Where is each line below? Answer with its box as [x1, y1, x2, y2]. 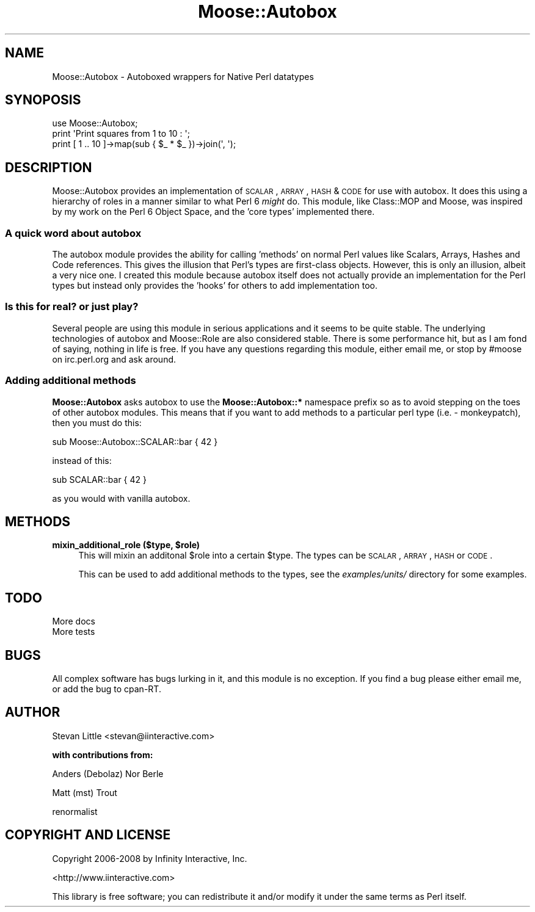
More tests [52, 626, 95, 637]
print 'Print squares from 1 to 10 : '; [52, 128, 190, 139]
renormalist [52, 806, 98, 817]
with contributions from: [52, 749, 153, 760]
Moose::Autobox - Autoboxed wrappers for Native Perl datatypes [52, 71, 314, 82]
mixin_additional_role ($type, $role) [52, 540, 200, 551]
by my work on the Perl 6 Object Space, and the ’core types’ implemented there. [52, 206, 375, 217]
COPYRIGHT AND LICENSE [5, 827, 171, 843]
